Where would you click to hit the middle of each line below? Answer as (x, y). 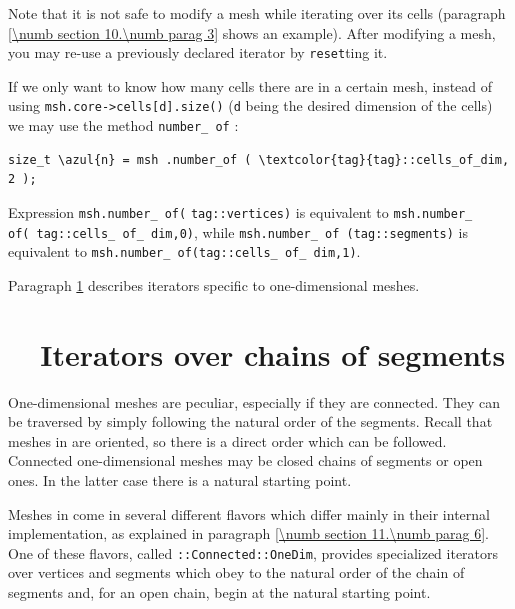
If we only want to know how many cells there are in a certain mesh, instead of (250, 85)
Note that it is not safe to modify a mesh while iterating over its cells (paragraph (257, 13)
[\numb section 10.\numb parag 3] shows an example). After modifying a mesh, (252, 32)
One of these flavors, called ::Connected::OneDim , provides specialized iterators (253, 552)
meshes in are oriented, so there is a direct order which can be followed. (227, 440)
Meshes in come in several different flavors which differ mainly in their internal (249, 513)
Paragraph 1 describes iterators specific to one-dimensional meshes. (214, 284)
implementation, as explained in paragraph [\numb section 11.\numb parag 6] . (249, 533)
